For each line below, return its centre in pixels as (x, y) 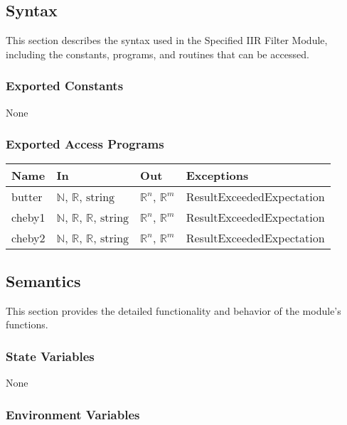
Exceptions (217, 176)
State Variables (50, 356)
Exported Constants (65, 86)
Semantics (43, 280)
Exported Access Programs (85, 144)
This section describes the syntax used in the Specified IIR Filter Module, (167, 40)
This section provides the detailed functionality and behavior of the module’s (173, 310)
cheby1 (28, 217)
